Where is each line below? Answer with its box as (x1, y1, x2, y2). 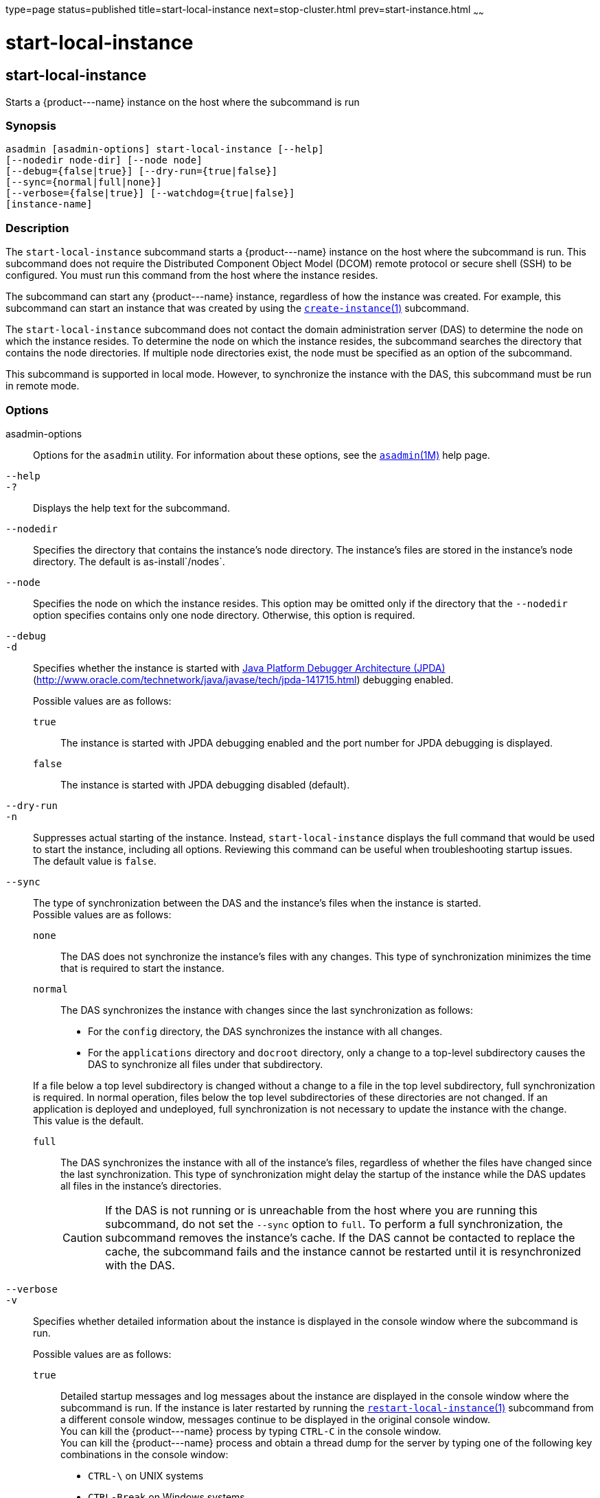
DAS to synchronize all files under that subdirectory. (88, 1058, 323, 1070)
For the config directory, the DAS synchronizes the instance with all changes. (88, 1025, 443, 1037)
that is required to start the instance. (60, 962, 224, 974)
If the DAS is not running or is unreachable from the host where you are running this (105, 1203, 538, 1217)
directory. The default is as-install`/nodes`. (33, 555, 225, 567)
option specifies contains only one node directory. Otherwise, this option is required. (33, 609, 415, 621)
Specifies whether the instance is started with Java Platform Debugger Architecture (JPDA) (33, 661, 446, 674)
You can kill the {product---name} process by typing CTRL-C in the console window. (60, 1425, 441, 1437)
